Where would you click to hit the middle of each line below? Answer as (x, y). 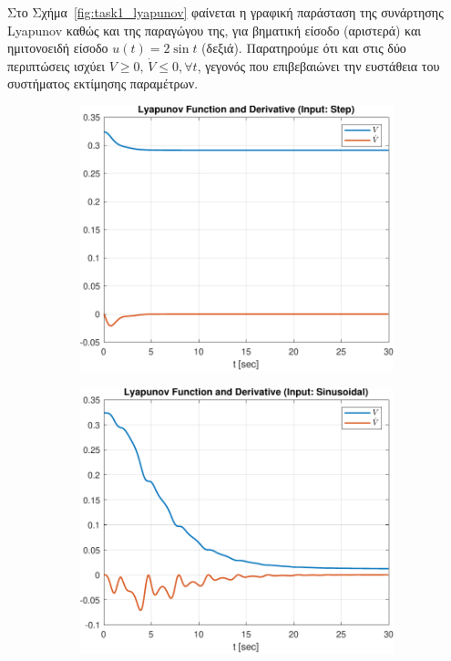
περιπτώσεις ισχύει (56, 65)
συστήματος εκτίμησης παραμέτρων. (103, 83)
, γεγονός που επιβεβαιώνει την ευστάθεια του (318, 65)
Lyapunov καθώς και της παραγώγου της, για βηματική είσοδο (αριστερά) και (215, 30)
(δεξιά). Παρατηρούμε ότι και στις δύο (304, 48)
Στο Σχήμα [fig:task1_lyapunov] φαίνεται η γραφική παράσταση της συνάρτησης (225, 12)
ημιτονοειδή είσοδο (58, 48)
